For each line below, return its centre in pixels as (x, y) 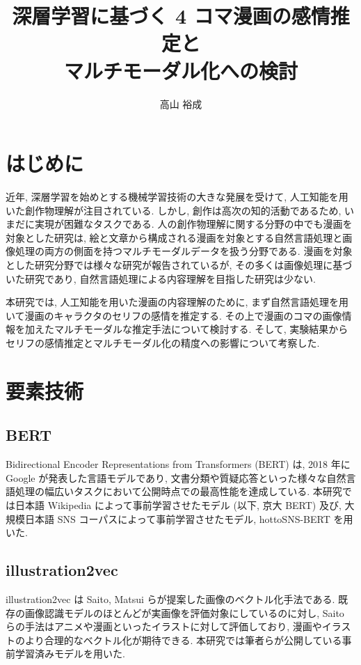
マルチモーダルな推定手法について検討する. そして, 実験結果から (201, 329)
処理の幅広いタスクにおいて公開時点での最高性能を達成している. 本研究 (178, 491)
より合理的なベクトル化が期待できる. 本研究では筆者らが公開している (183, 640)
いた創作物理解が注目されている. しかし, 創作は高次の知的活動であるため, (174, 210)
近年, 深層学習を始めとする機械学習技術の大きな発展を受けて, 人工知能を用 (177, 197)
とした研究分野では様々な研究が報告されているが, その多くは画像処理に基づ (179, 265)
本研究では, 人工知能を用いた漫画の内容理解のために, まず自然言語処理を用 (177, 302)
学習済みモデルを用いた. (70, 654)
